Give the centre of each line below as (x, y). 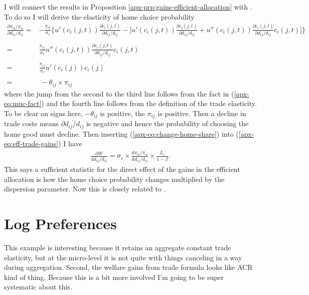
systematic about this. (38, 287)
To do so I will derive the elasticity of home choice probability (99, 16)
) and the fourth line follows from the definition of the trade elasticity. (149, 103)
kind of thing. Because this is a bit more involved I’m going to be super (114, 277)
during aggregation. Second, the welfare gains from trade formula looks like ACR (128, 267)
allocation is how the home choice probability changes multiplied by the (114, 179)
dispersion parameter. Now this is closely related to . (85, 189)
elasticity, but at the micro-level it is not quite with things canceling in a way (123, 257)
